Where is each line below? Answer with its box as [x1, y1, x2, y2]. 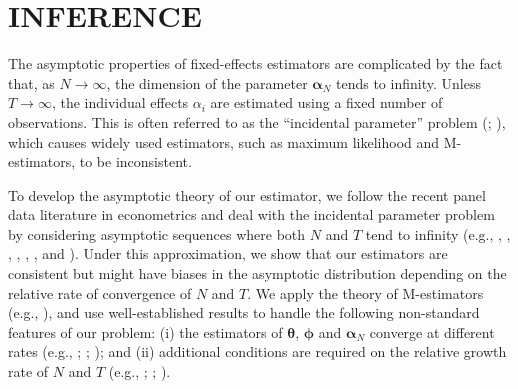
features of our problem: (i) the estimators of [8, 321, 283, 342]
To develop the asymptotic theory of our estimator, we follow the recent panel [8, 184, 486, 205]
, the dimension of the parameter [106, 72, 308, 93]
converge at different [369, 321, 495, 342]
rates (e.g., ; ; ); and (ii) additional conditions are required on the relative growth [8, 341, 507, 362]
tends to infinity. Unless [336, 72, 481, 93]
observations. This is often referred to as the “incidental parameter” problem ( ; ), [8, 111, 506, 132]
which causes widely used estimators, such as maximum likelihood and [8, 131, 440, 152]
